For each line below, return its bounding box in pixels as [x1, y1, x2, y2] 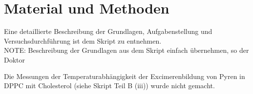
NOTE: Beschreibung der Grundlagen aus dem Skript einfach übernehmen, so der [4, 45, 249, 55]
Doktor [4, 54, 25, 64]
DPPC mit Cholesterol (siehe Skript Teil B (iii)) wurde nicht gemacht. [4, 80, 215, 91]
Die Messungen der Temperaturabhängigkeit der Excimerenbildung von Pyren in [4, 71, 245, 81]
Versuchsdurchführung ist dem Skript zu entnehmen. [4, 35, 162, 46]
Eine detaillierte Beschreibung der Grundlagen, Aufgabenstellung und [4, 26, 212, 36]
